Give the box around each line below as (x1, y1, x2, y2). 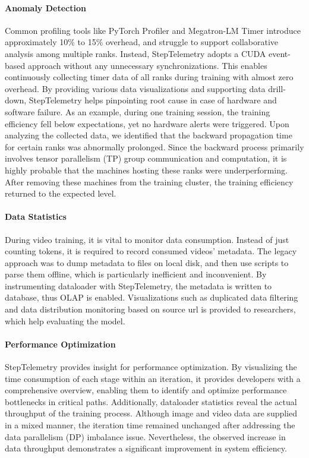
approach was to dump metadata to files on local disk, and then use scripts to (5, 256, 289, 269)
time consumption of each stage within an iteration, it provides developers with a (5, 372, 301, 384)
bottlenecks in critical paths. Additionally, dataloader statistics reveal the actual (5, 395, 297, 408)
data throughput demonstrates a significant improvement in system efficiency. (5, 442, 287, 454)
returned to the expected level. (5, 187, 116, 200)
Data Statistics (5, 210, 67, 223)
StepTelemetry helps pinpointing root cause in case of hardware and (29, 94, 277, 106)
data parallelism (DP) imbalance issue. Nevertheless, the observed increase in (5, 430, 286, 443)
